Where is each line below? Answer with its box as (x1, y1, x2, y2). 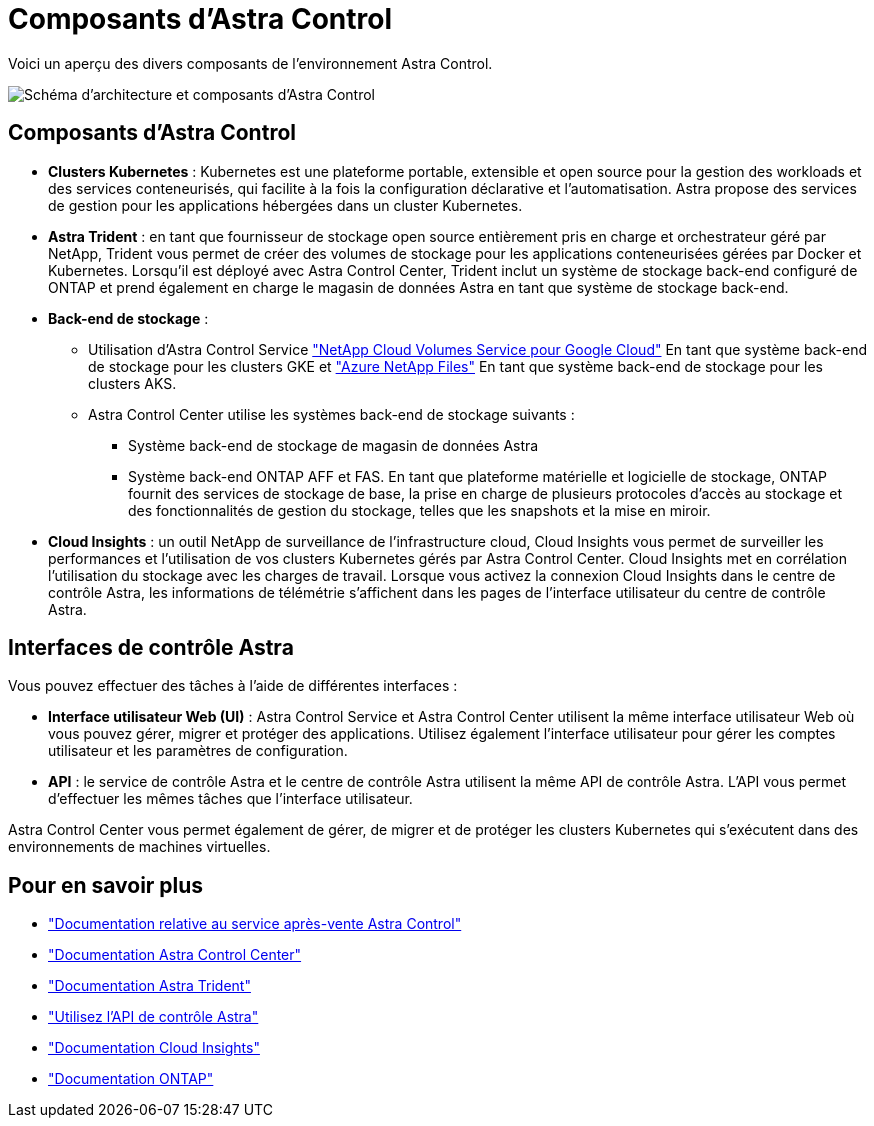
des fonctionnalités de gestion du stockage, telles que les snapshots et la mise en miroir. (128, 501, 711, 519)
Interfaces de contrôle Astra (8, 635, 294, 661)
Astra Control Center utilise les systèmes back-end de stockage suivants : (88, 405, 575, 423)
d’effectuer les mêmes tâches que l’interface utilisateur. (48, 790, 413, 808)
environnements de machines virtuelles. (8, 838, 271, 856)
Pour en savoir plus (8, 872, 204, 898)
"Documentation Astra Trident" (48, 977, 251, 995)
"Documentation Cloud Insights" (48, 1039, 260, 1057)
